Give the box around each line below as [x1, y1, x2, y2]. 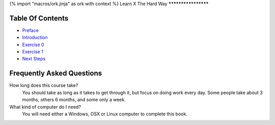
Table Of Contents [9, 14, 69, 22]
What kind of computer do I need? [9, 104, 81, 110]
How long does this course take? [9, 82, 78, 88]
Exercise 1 [22, 49, 43, 55]
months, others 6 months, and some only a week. [22, 97, 126, 103]
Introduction [22, 35, 48, 41]
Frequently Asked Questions [9, 69, 102, 78]
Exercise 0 [22, 41, 44, 48]
